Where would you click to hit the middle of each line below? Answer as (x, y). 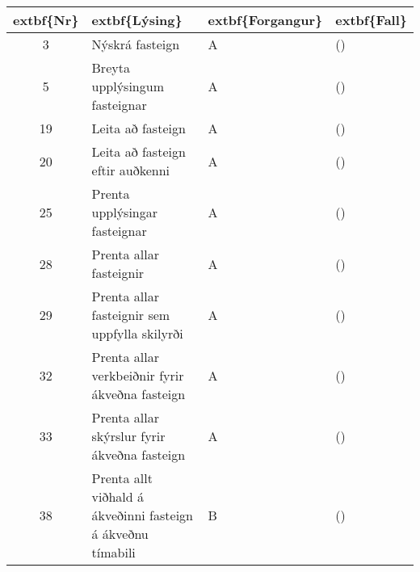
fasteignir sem (131, 315)
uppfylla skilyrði (137, 333)
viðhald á (118, 496)
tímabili (113, 552)
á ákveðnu (120, 534)
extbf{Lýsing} (137, 20)
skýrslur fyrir (128, 436)
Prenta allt (122, 478)
